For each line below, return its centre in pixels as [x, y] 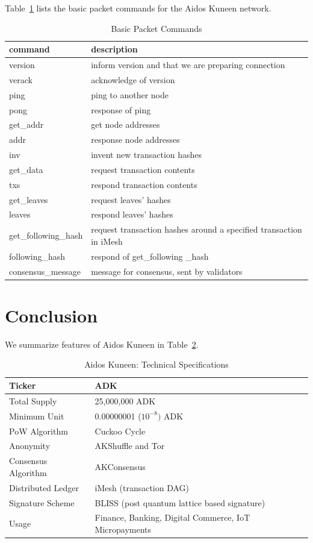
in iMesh [107, 241]
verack [21, 79]
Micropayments [123, 529]
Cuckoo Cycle [120, 431]
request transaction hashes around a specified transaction [197, 229]
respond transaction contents [144, 184]
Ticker [23, 385]
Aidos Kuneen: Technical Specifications [156, 364]
